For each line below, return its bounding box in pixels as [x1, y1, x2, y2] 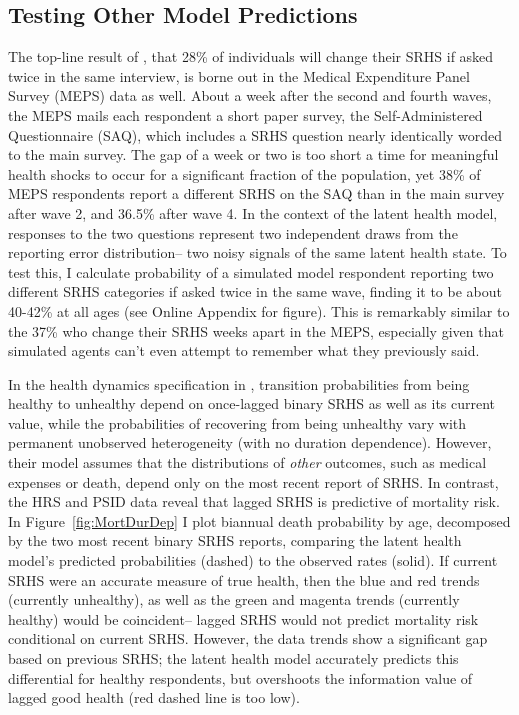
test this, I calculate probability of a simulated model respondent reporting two [8, 261, 494, 282]
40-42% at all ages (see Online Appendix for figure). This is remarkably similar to [8, 300, 510, 321]
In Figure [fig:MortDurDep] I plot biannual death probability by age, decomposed [8, 510, 511, 531]
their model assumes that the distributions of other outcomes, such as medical [8, 452, 487, 473]
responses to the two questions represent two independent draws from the [8, 222, 458, 243]
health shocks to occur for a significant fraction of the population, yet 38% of [8, 163, 481, 184]
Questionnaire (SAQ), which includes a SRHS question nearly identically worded [8, 124, 503, 145]
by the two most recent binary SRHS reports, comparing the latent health [8, 530, 462, 551]
